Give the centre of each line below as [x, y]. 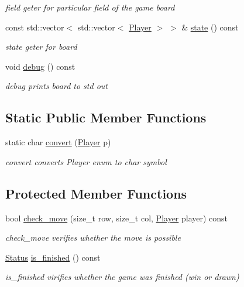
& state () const [210, 27]
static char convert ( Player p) [58, 142]
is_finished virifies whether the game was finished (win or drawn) [122, 277]
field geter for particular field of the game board [90, 7]
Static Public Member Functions [106, 117]
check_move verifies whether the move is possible [93, 238]
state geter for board [41, 47]
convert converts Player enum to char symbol [86, 161]
